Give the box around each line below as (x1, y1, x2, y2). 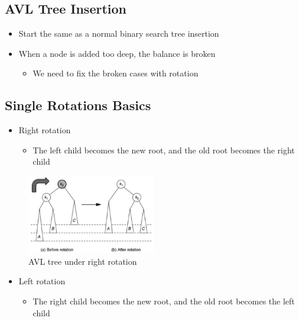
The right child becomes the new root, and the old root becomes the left (32, 295, 295, 307)
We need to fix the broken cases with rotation (32, 67, 199, 79)
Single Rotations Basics (5, 96, 151, 114)
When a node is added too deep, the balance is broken (18, 47, 216, 59)
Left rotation (18, 275, 66, 287)
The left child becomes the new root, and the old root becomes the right (32, 143, 295, 156)
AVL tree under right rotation (28, 255, 137, 267)
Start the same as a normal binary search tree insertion (18, 27, 219, 40)
